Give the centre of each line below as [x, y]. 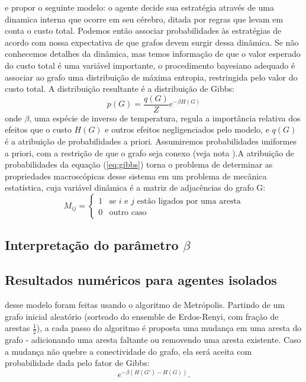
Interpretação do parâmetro [92, 245]
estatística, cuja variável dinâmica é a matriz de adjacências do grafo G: [135, 187]
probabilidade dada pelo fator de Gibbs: [77, 363]
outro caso [128, 212]
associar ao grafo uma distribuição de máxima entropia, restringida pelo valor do [151, 77]
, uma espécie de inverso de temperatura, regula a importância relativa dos [165, 118]
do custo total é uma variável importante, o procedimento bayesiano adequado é [150, 65]
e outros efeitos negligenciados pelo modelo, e [187, 129]
